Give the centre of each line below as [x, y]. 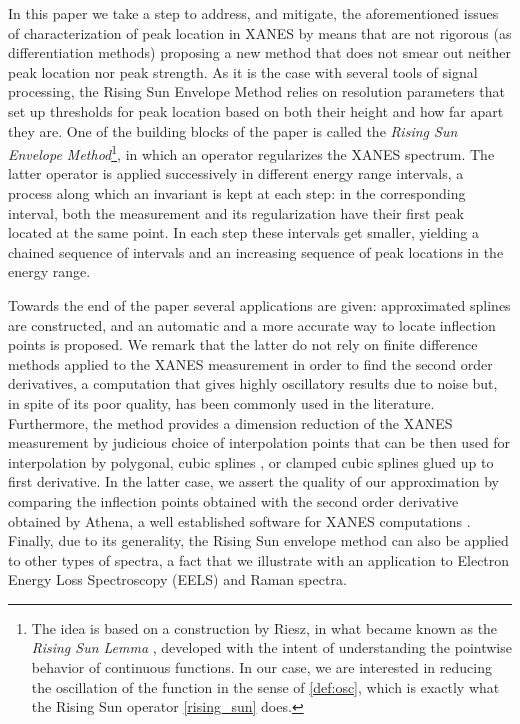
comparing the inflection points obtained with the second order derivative [233, 500]
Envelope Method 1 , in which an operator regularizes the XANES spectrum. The [251, 152]
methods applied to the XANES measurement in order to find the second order [250, 363]
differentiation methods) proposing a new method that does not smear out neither [259, 52]
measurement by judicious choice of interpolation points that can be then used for [259, 442]
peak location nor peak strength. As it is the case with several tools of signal [243, 71]
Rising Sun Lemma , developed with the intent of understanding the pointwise [271, 647]
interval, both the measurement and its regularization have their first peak [236, 212]
